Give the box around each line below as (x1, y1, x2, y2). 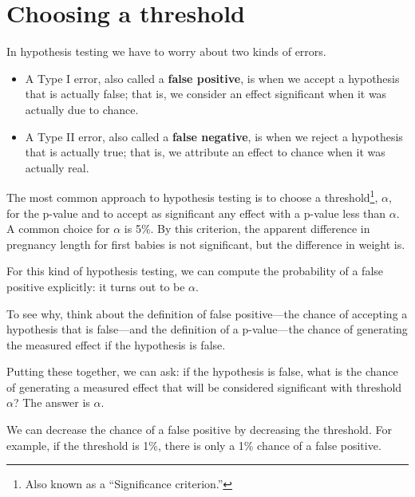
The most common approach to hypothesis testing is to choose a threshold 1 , (6, 187, 378, 205)
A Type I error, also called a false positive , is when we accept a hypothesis (25, 69, 400, 86)
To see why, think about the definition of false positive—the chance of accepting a (6, 305, 408, 321)
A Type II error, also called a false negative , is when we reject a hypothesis (25, 128, 403, 144)
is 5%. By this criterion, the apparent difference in (124, 220, 370, 237)
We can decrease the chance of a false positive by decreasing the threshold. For (6, 421, 392, 438)
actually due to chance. (25, 101, 139, 117)
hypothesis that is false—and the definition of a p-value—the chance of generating (6, 321, 408, 337)
